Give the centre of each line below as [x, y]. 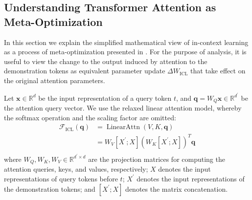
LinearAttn [123, 127]
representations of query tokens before [61, 178]
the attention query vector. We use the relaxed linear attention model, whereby [123, 108]
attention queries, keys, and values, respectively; [76, 169]
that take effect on [218, 71]
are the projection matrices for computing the [157, 159]
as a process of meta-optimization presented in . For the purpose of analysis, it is [125, 52]
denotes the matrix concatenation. [177, 189]
